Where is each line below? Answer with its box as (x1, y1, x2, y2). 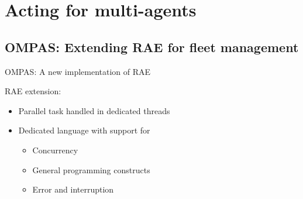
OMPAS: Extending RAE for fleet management (5, 37, 299, 56)
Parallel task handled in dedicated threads (18, 104, 170, 116)
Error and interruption (32, 183, 114, 195)
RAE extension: (5, 85, 61, 97)
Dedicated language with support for (18, 124, 150, 136)
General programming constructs (32, 163, 150, 176)
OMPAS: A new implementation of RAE (5, 65, 151, 77)
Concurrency (32, 143, 78, 156)
